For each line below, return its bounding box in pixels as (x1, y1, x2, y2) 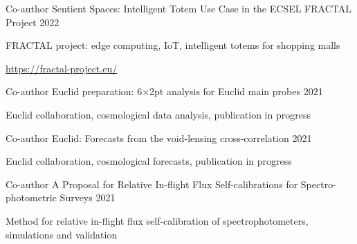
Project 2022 (6, 14, 59, 29)
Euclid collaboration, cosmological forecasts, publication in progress (6, 154, 292, 168)
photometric (6, 190, 57, 205)
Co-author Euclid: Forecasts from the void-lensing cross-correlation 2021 (6, 130, 312, 145)
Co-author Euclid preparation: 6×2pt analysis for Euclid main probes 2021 (6, 84, 323, 99)
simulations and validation (6, 227, 118, 241)
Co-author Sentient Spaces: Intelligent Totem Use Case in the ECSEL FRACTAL (6, 1, 351, 15)
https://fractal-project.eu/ (6, 61, 118, 75)
